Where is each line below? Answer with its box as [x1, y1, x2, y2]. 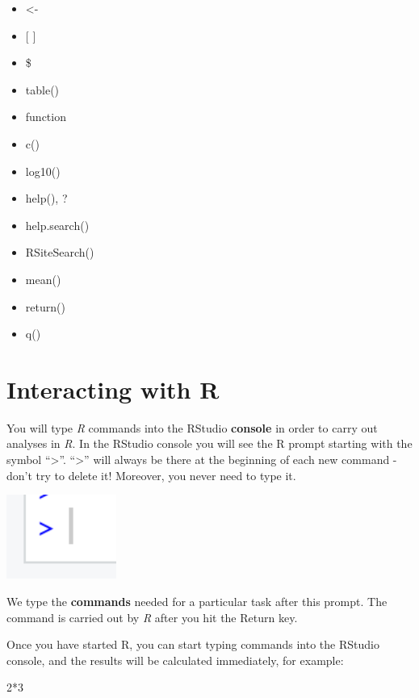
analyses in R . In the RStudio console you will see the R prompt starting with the [6, 435, 413, 452]
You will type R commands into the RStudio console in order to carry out [6, 419, 378, 436]
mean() [25, 270, 61, 287]
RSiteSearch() [25, 244, 94, 261]
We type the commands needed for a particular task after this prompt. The [6, 593, 388, 610]
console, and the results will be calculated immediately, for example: [6, 651, 344, 668]
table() [25, 81, 60, 98]
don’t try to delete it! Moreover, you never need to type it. [6, 466, 296, 483]
